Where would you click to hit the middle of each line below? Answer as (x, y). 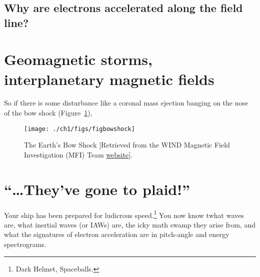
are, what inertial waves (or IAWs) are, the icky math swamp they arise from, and (130, 224)
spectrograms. (25, 244)
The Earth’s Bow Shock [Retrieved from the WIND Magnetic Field (127, 145)
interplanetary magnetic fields (109, 79)
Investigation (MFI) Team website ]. (78, 154)
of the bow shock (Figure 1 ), (48, 113)
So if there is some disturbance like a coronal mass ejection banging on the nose (126, 103)
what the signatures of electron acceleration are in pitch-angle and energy (117, 234)
